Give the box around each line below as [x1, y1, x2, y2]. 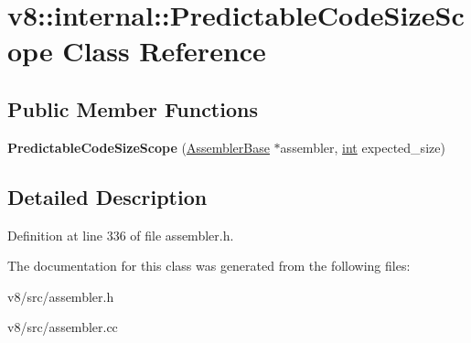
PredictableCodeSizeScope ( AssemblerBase [7, 137, 270, 156]
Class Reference [62, 32, 266, 70]
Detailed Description [7, 182, 208, 210]
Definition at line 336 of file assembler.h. [7, 225, 234, 244]
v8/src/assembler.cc [7, 317, 118, 337]
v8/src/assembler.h [7, 286, 114, 305]
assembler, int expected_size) [280, 137, 445, 156]
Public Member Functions [7, 94, 258, 123]
